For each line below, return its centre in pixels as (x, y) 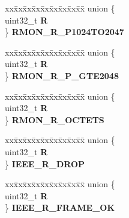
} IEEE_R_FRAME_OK (60, 207)
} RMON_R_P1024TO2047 (64, 32)
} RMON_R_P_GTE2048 (62, 75)
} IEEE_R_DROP (45, 163)
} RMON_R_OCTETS (55, 119)
